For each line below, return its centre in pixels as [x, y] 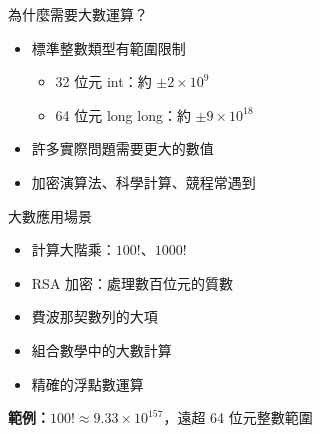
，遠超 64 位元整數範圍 [238, 417]
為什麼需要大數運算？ [78, 14]
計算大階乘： [73, 249]
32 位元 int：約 [103, 81]
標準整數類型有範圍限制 [108, 47]
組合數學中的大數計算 [101, 349]
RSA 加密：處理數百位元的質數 [132, 282]
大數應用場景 [50, 215]
